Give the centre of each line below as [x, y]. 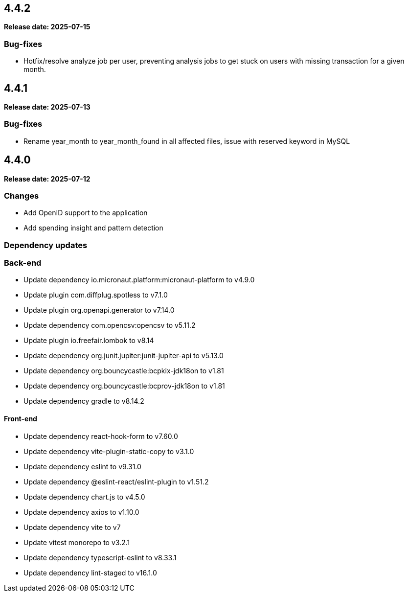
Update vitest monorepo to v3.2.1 [77, 542]
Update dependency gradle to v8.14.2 [84, 401]
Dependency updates [46, 245]
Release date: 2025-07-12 [47, 179]
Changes [22, 195]
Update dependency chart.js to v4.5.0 [84, 497]
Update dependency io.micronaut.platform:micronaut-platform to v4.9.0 [139, 280]
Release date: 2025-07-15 [47, 27]
